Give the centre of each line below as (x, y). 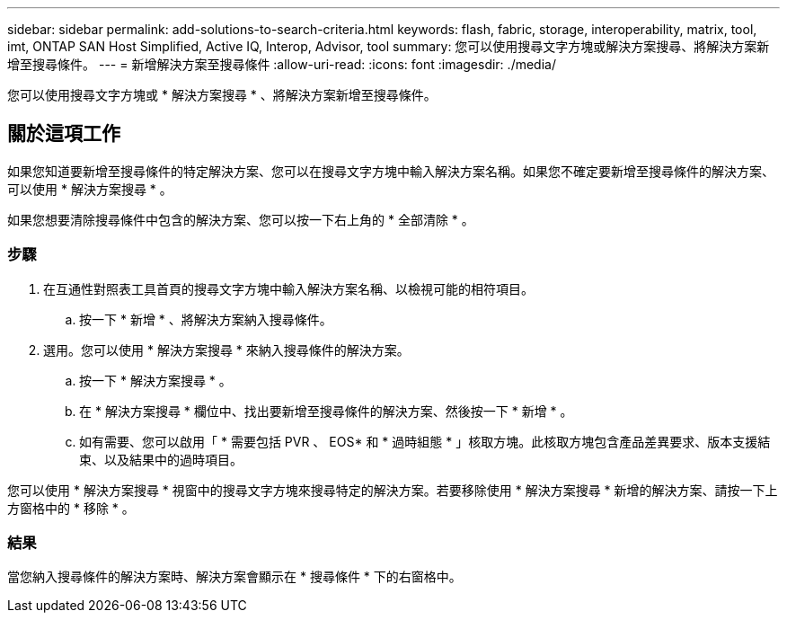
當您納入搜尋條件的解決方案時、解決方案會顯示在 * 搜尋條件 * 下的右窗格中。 (234, 577)
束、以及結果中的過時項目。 (161, 459)
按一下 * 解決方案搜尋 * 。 (155, 380)
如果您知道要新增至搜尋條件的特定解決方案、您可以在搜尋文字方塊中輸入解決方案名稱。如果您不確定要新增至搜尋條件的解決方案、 (391, 171)
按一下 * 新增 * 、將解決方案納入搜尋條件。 (206, 319)
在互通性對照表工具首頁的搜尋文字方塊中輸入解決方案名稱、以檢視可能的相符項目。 (288, 288)
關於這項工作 (64, 134)
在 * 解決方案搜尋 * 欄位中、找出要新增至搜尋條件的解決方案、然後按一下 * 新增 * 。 (326, 411)
